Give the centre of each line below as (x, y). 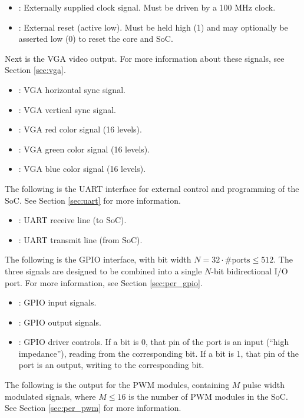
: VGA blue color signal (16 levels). (82, 169)
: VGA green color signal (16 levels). (84, 149)
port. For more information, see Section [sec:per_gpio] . (104, 282)
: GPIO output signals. (60, 322)
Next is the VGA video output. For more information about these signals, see (145, 58)
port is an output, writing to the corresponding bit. (111, 365)
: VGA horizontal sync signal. (72, 89)
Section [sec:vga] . (35, 70)
